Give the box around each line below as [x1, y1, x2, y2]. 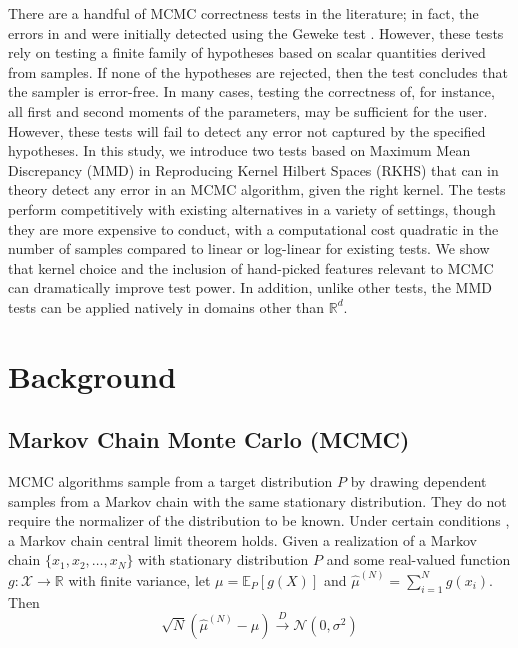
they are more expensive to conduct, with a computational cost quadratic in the [8, 218, 499, 239]
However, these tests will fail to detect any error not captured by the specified [8, 120, 486, 141]
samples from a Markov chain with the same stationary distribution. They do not [8, 490, 507, 511]
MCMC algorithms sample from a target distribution [8, 471, 333, 492]
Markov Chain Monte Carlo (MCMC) [8, 424, 410, 455]
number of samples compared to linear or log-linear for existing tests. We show [8, 238, 490, 259]
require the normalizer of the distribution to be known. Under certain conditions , [8, 510, 510, 531]
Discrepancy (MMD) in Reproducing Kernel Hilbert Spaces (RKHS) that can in [8, 159, 499, 180]
